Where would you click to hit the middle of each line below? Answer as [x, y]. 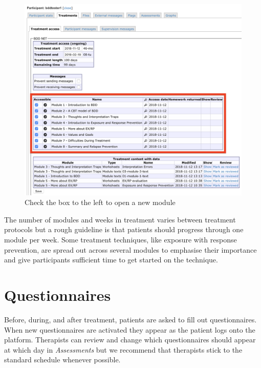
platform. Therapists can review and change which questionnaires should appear [130, 340]
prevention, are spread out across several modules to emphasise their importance [130, 249]
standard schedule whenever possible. [62, 360]
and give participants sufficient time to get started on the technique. [111, 260]
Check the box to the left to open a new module [100, 202]
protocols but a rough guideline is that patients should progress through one [124, 229]
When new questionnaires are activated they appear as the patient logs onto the [130, 329]
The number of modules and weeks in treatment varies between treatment [120, 219]
